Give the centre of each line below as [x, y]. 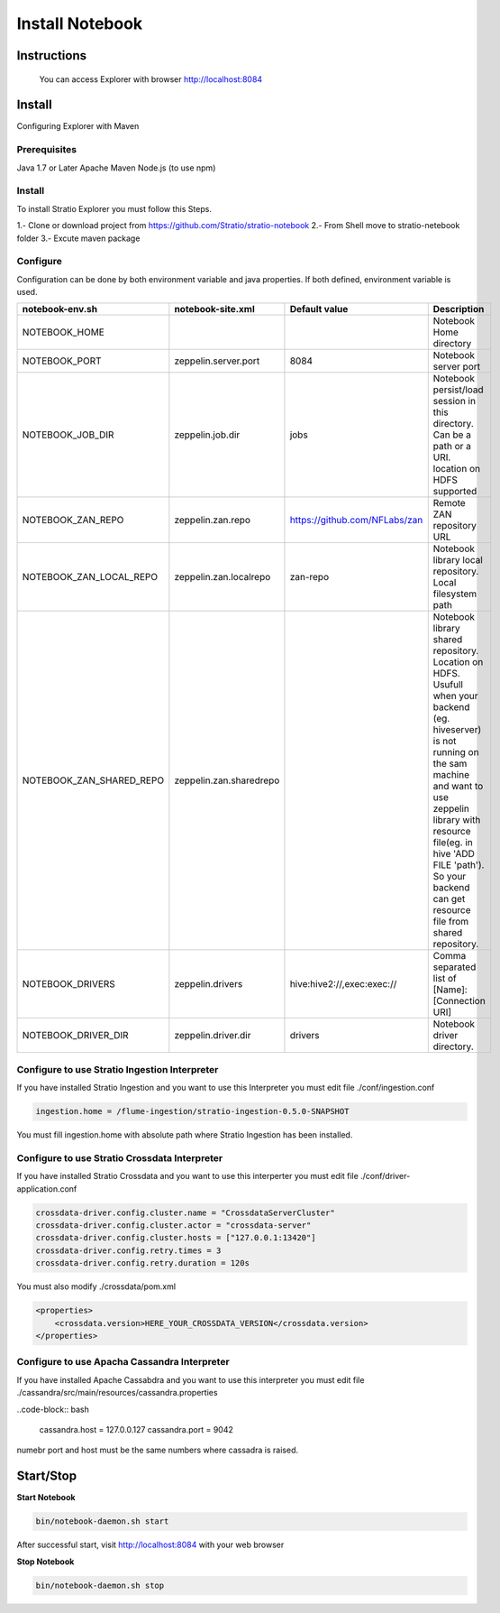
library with [457, 820]
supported [455, 492]
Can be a [452, 435]
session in [455, 401]
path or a [452, 447]
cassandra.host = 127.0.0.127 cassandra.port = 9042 [136, 1429]
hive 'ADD [454, 854]
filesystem [455, 594]
